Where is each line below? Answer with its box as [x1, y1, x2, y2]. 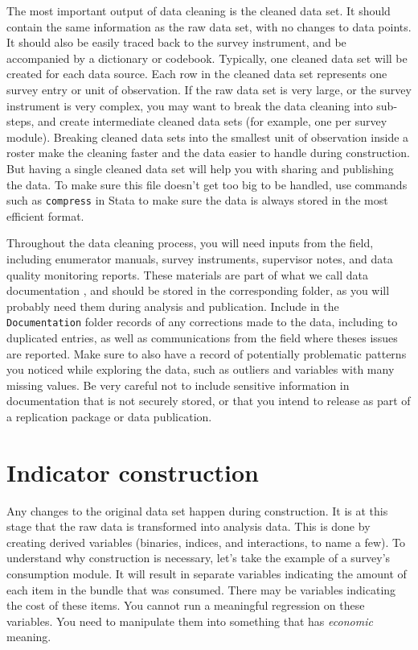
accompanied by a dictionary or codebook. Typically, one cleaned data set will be [6, 49, 408, 66]
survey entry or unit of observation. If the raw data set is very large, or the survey [6, 81, 412, 97]
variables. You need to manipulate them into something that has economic [6, 612, 373, 629]
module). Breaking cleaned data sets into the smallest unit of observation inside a [6, 128, 409, 145]
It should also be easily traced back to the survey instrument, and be [6, 34, 346, 51]
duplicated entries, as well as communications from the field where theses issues [6, 329, 398, 346]
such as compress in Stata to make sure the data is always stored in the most [6, 192, 388, 209]
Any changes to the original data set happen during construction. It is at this [6, 502, 388, 519]
